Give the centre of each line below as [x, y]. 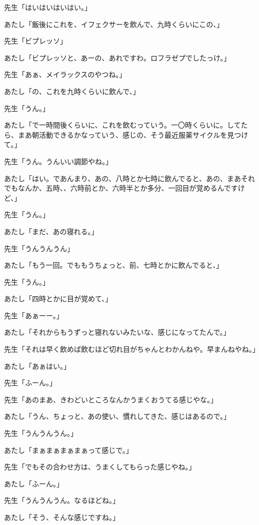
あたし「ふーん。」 [34, 483]
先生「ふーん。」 [30, 383]
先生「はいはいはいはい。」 [48, 7]
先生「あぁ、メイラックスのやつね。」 [65, 74]
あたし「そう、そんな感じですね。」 [62, 517]
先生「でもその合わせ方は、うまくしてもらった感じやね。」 [100, 467]
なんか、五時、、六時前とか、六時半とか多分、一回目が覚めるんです [128, 188]
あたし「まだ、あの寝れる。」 [51, 231]
